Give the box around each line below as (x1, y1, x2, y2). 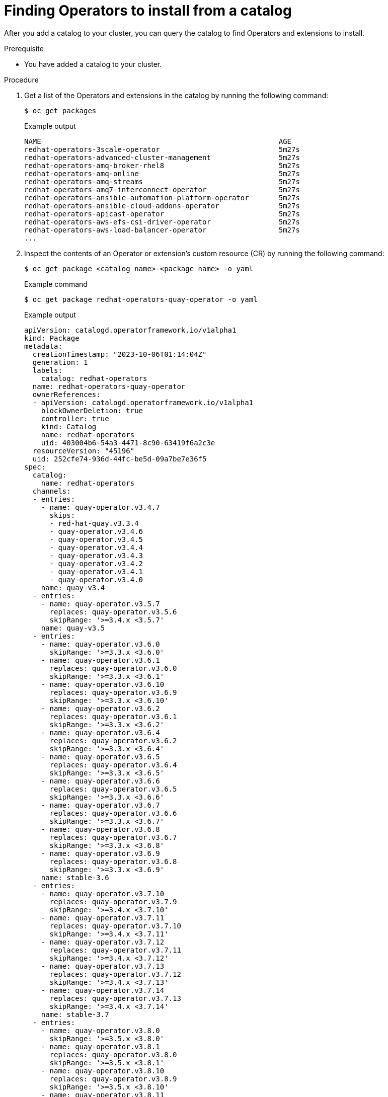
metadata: (24, 342, 62, 350)
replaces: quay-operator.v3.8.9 (49, 1074, 177, 1083)
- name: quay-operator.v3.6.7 (41, 801, 160, 809)
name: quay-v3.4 (41, 583, 105, 592)
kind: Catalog (41, 422, 97, 431)
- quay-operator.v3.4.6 (49, 527, 143, 535)
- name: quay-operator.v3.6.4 (41, 728, 160, 737)
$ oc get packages (24, 106, 97, 115)
